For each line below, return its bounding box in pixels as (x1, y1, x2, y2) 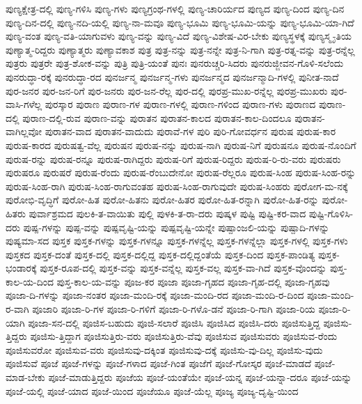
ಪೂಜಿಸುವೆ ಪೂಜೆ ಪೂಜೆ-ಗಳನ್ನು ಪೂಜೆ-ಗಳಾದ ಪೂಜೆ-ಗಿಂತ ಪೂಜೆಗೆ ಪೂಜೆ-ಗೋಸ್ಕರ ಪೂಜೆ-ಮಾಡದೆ (6, 356, 312, 371)
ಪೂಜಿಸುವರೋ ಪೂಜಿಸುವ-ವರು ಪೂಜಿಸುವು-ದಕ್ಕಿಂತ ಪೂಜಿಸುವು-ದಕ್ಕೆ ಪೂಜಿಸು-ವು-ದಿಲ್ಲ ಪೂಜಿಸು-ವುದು (6, 342, 323, 357)
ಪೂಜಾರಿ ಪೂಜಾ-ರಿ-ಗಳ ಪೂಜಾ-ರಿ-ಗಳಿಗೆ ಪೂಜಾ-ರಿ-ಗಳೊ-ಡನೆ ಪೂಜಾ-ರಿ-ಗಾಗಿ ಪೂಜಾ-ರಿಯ (32, 302, 315, 316)
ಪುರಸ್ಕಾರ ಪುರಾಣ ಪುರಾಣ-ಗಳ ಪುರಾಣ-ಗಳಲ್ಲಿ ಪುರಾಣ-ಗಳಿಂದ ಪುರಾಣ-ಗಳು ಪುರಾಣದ (45, 97, 316, 111)
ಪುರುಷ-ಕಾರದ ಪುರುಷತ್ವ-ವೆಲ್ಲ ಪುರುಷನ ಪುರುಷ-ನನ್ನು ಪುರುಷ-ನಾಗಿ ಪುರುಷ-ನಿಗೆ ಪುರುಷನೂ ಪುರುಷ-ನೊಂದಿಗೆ (6, 137, 356, 152)
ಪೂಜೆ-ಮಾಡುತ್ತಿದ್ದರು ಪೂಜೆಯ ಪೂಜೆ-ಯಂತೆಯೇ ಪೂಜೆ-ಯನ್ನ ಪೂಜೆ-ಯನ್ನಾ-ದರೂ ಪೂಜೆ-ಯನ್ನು (48, 370, 352, 384)
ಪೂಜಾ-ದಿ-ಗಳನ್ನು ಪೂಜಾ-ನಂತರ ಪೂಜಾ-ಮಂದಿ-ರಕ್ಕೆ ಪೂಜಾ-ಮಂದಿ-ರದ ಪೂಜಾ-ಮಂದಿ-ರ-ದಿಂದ (6, 288, 304, 302)
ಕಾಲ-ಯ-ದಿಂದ (6, 274, 54, 288)
